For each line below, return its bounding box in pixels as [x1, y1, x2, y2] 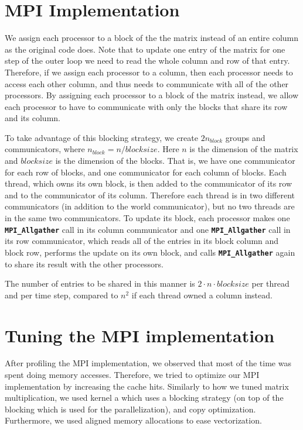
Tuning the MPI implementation [5, 323, 275, 347]
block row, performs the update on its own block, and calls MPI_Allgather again [5, 246, 295, 258]
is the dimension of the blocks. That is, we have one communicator [55, 154, 295, 167]
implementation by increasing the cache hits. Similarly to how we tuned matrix [5, 380, 289, 392]
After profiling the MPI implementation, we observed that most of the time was [5, 357, 291, 369]
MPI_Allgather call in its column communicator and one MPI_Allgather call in [5, 223, 291, 235]
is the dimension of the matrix [189, 143, 298, 155]
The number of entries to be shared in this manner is [5, 277, 195, 290]
